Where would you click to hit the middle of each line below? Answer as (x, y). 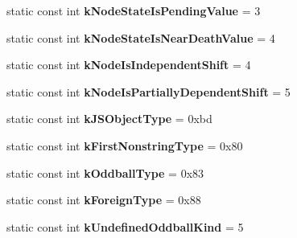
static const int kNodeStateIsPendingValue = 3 (134, 10)
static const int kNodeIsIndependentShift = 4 (129, 65)
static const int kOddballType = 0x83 (105, 172)
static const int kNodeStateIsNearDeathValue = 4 (141, 37)
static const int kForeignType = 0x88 (104, 200)
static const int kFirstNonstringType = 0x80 (125, 145)
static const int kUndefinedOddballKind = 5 (125, 226)
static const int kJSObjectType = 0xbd (109, 119)
